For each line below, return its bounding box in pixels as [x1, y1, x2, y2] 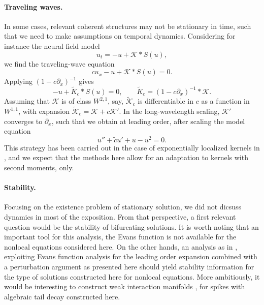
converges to [4, 115, 43, 126]
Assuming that [4, 96, 50, 106]
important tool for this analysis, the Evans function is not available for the [4, 231, 237, 242]
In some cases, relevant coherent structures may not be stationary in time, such [4, 20, 251, 31]
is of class [61, 96, 91, 106]
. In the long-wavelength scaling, [119, 106, 220, 116]
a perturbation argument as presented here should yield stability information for [4, 261, 254, 272]
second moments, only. [4, 162, 74, 173]
